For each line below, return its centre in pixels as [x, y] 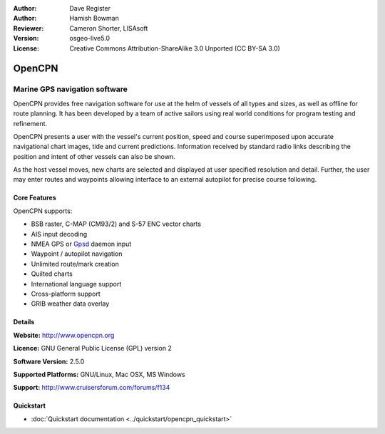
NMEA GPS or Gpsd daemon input [81, 244]
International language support [76, 284]
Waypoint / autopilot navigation [77, 254]
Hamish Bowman [94, 19]
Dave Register [90, 8]
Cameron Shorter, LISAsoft [109, 28]
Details [24, 322]
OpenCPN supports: [43, 211]
